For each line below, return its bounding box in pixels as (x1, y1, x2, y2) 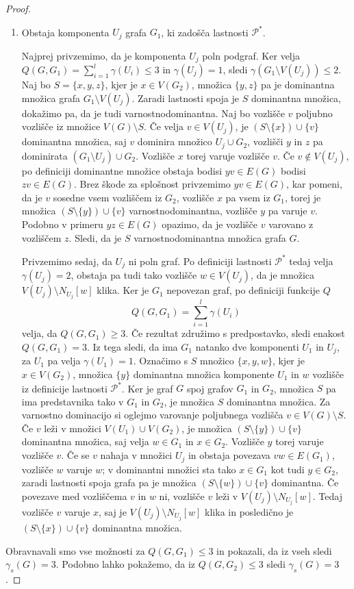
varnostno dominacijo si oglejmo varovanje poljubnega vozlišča (21, 408, 283, 422)
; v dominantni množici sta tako (102, 462, 236, 476)
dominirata (21, 148, 68, 162)
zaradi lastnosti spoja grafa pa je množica (21, 475, 197, 490)
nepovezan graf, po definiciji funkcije (166, 283, 320, 297)
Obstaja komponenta (21, 25, 110, 39)
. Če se (61, 448, 90, 462)
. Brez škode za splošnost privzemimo (74, 177, 231, 191)
